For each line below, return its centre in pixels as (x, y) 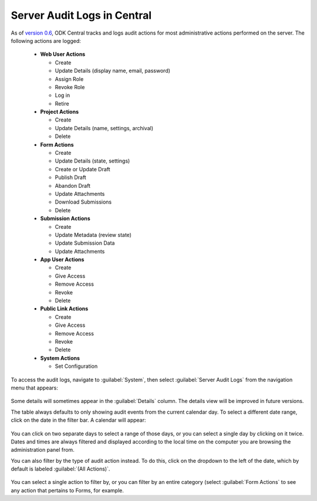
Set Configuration (76, 366)
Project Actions (60, 112)
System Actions (60, 358)
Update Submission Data (85, 243)
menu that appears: (35, 388)
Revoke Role (70, 87)
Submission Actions (65, 219)
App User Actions (62, 260)
